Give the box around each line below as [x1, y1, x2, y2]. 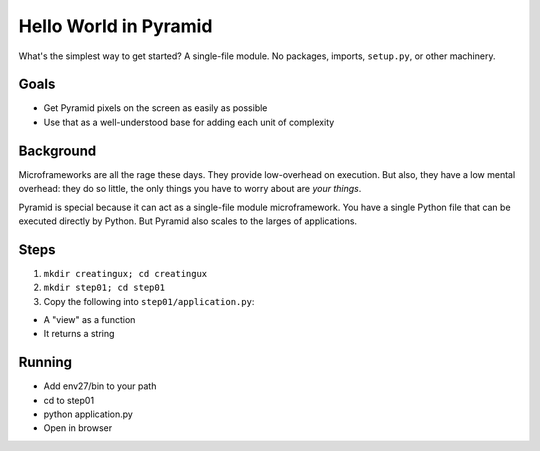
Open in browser [43, 422, 113, 434]
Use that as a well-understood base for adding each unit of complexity [43, 116, 335, 128]
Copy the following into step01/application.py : [43, 295, 255, 307]
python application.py [43, 408, 134, 420]
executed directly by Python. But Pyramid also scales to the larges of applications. [18, 215, 358, 227]
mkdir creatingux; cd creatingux [43, 268, 208, 279]
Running [18, 354, 73, 371]
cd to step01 [43, 394, 95, 406]
